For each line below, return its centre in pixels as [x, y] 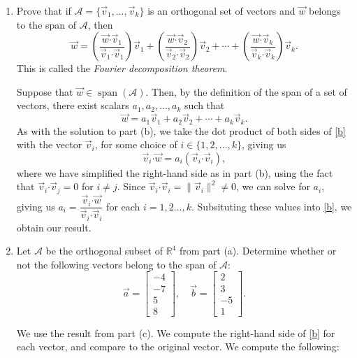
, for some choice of [136, 144]
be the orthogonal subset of [104, 251]
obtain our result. [54, 227]
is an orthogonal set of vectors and [221, 10]
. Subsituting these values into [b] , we [272, 206]
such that [205, 105]
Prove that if [44, 10]
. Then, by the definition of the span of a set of [246, 91]
